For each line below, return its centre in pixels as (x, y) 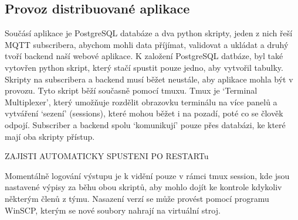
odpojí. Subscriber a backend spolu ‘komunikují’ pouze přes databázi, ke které (145, 124)
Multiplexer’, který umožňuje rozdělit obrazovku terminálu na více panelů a (141, 102)
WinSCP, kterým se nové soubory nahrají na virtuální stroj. (113, 210)
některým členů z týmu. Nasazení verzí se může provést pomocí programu (137, 198)
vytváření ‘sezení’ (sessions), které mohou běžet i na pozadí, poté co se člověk (144, 113)
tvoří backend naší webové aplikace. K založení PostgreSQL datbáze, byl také (144, 56)
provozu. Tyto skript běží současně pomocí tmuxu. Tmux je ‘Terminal (131, 90)
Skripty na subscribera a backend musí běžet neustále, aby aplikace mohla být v (149, 79)
